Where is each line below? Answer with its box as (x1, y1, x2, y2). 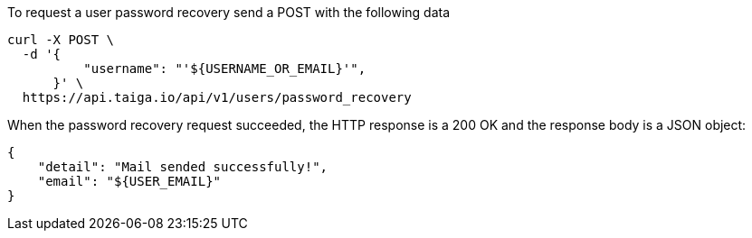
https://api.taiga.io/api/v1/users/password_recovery (22, 90, 412, 105)
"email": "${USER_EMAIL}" (37, 174, 222, 188)
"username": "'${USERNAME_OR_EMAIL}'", (83, 61, 366, 76)
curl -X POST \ (7, 32, 115, 47)
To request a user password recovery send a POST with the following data (7, 5, 451, 20)
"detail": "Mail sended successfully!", (37, 160, 328, 174)
